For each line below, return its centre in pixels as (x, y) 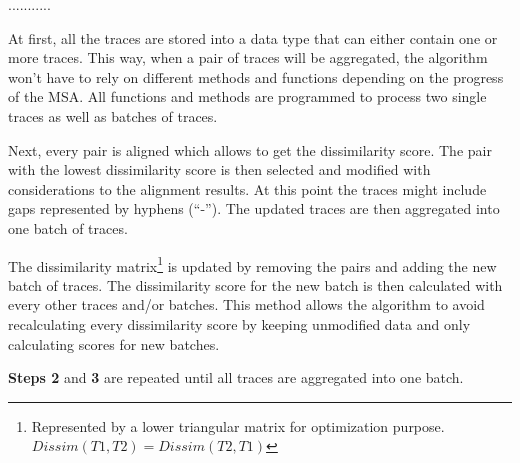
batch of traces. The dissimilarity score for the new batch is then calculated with (255, 284)
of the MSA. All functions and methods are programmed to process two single (247, 96)
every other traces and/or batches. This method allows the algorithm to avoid (246, 304)
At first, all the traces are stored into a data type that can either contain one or (253, 37)
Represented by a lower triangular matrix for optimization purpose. (238, 425)
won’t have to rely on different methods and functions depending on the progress (256, 76)
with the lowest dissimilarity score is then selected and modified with (219, 169)
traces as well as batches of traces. (113, 115)
